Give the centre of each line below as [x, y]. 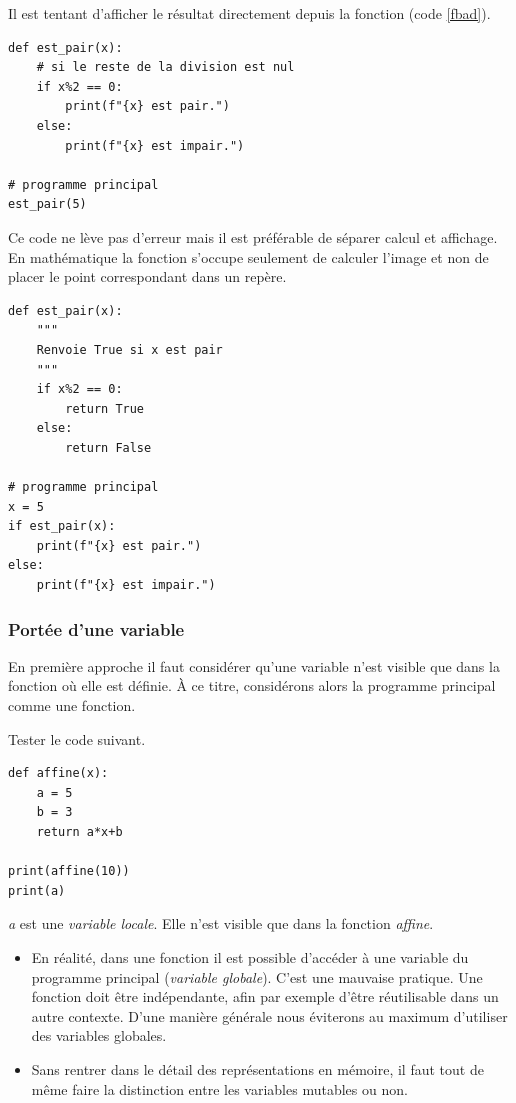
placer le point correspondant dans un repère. [147, 276]
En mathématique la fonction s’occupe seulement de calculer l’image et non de [248, 256]
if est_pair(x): [62, 526]
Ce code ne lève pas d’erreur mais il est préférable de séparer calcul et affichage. [253, 236]
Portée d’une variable [96, 628]
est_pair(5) [47, 204]
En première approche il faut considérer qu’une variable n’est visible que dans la [254, 665]
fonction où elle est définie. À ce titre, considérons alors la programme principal [252, 685]
